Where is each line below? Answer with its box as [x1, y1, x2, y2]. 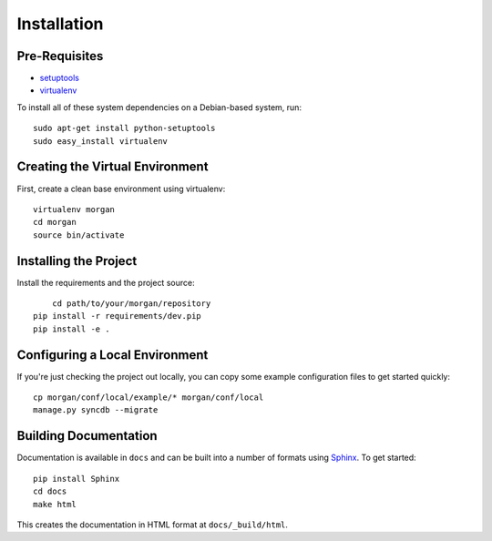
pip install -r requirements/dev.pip [33, 311, 202, 322]
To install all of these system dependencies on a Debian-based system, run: [16, 101, 302, 113]
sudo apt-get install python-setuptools [33, 123, 216, 134]
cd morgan [33, 217, 77, 228]
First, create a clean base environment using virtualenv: [16, 183, 226, 194]
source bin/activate [33, 230, 125, 240]
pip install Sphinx [33, 474, 120, 484]
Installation [16, 14, 104, 34]
